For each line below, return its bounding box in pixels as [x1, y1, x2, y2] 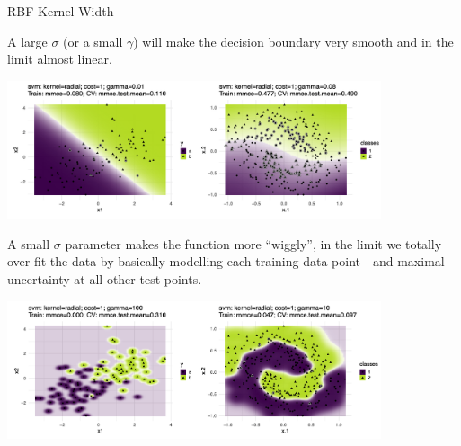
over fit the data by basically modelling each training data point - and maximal [7, 252, 445, 271]
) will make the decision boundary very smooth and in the [133, 31, 454, 50]
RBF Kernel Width [7, 2, 114, 20]
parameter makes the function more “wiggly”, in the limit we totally [65, 234, 442, 253]
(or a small [63, 31, 123, 50]
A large [7, 31, 48, 50]
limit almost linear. [7, 49, 112, 68]
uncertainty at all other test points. [7, 270, 202, 289]
